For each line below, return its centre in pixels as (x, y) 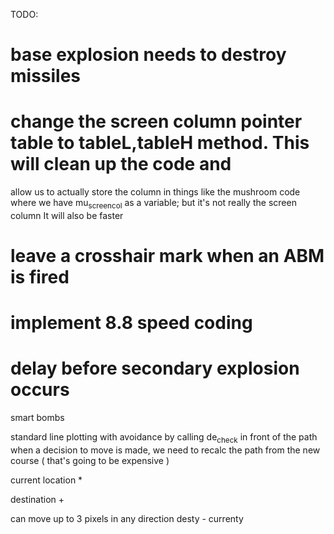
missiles (46, 76)
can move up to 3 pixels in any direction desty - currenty (127, 519)
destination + (37, 500)
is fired (40, 277)
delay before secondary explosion (155, 368)
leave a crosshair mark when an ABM (167, 256)
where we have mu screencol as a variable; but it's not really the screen (153, 204)
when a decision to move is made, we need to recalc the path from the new (165, 450)
